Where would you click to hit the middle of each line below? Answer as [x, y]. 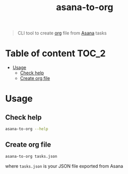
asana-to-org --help [27, 129]
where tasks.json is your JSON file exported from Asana [64, 166]
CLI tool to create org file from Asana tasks [62, 33]
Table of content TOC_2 [55, 53]
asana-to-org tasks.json [31, 156]
